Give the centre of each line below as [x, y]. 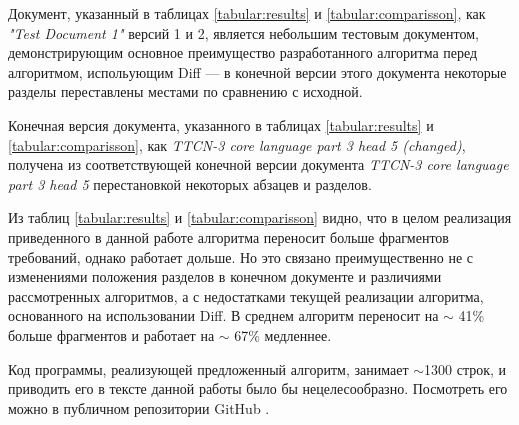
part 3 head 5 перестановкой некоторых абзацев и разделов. [190, 183]
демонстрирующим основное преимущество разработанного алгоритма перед [243, 52]
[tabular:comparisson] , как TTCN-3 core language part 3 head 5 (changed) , [237, 144]
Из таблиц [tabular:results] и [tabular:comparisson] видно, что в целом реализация [260, 217]
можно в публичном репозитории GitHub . [139, 407]
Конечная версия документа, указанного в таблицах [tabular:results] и [221, 124]
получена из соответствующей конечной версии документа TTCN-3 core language [258, 164]
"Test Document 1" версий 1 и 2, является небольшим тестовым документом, [243, 32]
